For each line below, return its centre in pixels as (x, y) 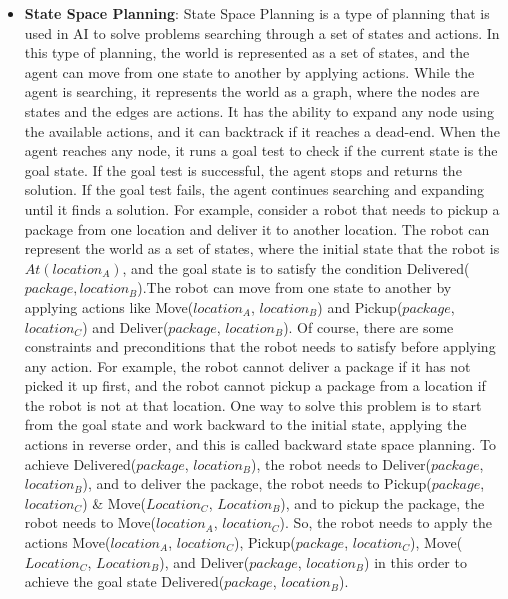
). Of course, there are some (368, 326)
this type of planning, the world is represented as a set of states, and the (247, 52)
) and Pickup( (360, 306)
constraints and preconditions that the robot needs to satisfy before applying (260, 346)
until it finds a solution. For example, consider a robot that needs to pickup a (262, 208)
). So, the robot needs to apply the (386, 522)
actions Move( (67, 542)
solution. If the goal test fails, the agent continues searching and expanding (254, 189)
